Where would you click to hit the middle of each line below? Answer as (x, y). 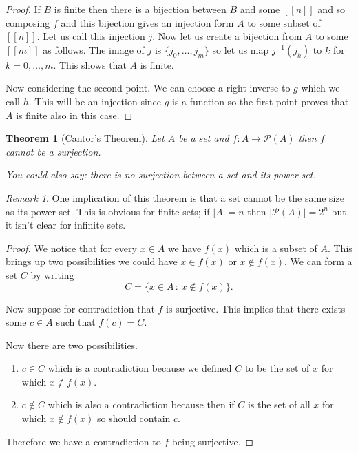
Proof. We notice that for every (71, 247)
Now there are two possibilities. (72, 345)
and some (260, 9)
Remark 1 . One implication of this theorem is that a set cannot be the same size (175, 197)
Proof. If (23, 9)
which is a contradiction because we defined (140, 368)
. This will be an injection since (95, 101)
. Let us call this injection (91, 36)
